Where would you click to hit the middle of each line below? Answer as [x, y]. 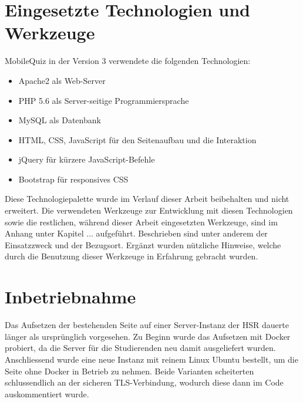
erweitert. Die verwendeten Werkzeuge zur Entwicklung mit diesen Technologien [149, 210]
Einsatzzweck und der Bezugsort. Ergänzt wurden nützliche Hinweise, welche [143, 244]
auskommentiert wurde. [47, 393]
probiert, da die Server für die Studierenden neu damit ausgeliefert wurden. [140, 348]
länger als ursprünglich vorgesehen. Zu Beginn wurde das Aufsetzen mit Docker [148, 336]
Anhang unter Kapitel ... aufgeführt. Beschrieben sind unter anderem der [136, 233]
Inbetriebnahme [70, 297]
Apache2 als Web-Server [62, 80]
